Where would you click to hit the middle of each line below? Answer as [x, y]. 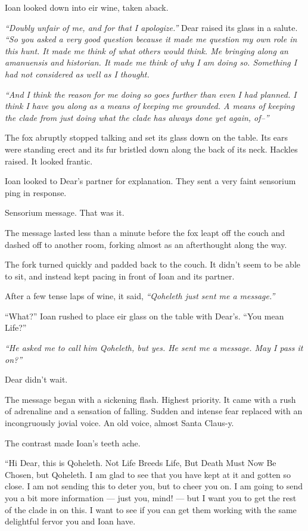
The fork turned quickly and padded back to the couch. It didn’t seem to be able [153, 264]
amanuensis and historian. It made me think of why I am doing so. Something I [151, 62]
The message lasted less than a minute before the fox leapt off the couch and [145, 232]
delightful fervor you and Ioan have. [70, 521]
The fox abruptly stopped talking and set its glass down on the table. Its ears [147, 137]
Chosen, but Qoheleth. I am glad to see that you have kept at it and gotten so [148, 474]
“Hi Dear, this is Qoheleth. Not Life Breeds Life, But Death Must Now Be [141, 463]
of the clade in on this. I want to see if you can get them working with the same [151, 509]
